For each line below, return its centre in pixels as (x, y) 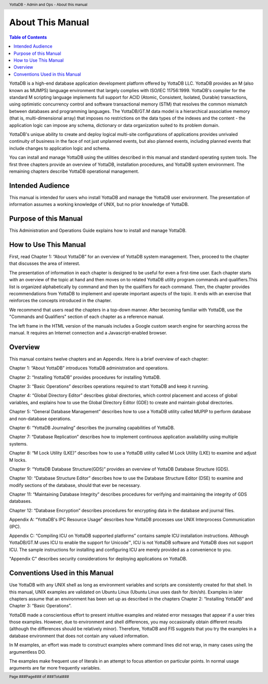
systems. (18, 444)
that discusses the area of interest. (45, 263)
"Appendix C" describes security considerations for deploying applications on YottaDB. (98, 559)
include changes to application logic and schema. (60, 148)
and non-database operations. (40, 419)
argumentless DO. (28, 652)
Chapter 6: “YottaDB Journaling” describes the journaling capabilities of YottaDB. (92, 428)
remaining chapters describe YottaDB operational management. (74, 171)
